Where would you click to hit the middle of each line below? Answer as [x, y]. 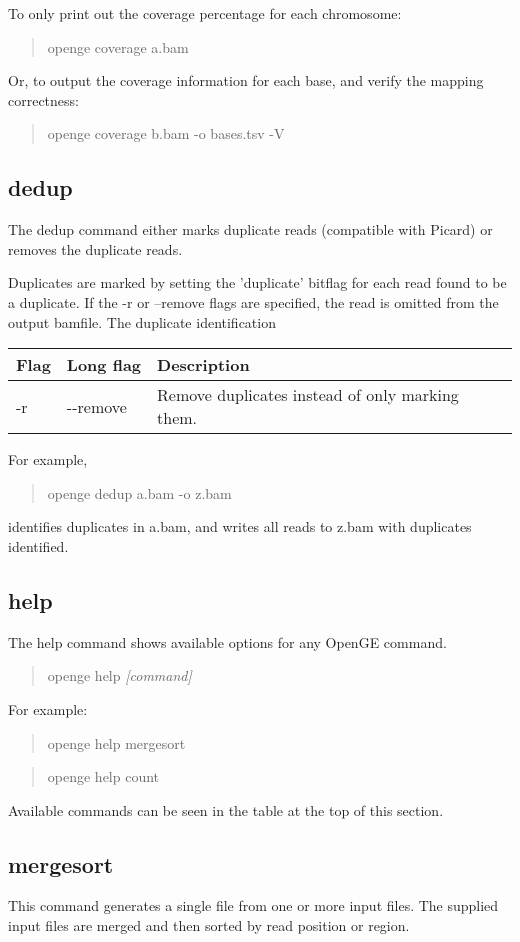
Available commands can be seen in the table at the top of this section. [226, 809]
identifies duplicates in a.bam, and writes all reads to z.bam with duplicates [240, 526]
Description [203, 365]
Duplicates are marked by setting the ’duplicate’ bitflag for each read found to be [257, 282]
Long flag [104, 365]
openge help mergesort [116, 742]
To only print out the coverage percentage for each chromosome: [205, 13]
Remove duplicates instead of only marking [308, 395]
